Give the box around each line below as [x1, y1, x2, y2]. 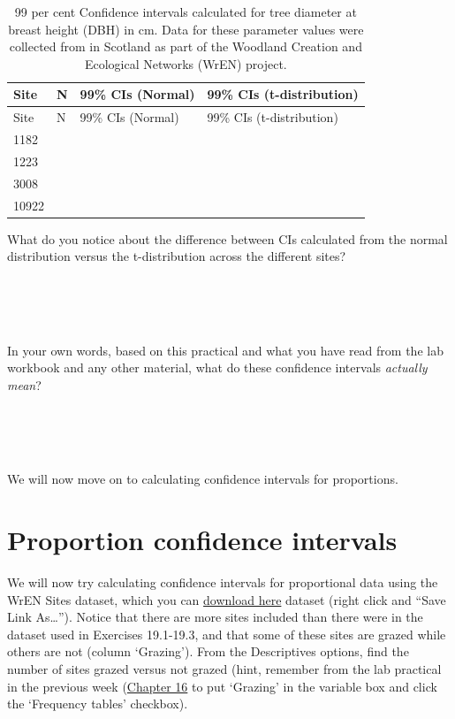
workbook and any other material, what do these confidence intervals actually [7, 358, 428, 377]
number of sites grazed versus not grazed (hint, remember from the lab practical [7, 659, 442, 677]
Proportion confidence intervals [7, 522, 398, 557]
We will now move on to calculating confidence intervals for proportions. [7, 470, 398, 488]
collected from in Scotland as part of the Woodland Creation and [9, 37, 362, 56]
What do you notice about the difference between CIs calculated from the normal [7, 229, 448, 248]
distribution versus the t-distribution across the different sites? [7, 247, 346, 265]
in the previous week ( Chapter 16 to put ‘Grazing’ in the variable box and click [7, 677, 437, 695]
